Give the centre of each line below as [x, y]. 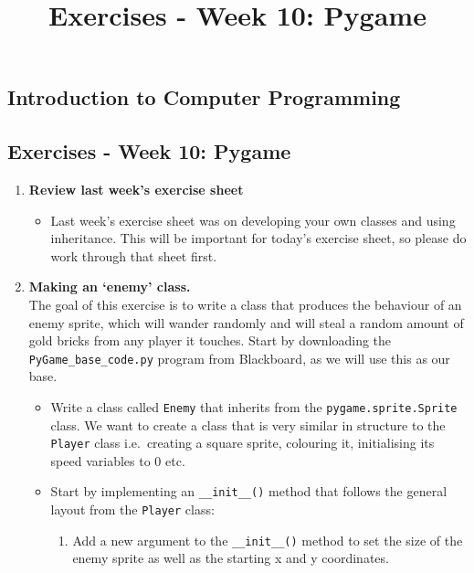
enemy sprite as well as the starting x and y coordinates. [231, 558]
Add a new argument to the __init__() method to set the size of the [268, 540]
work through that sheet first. [134, 255]
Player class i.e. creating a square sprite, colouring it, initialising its [242, 443]
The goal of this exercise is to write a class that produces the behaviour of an [245, 304]
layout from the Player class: [132, 509]
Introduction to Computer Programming [204, 97]
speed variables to [100, 460]
